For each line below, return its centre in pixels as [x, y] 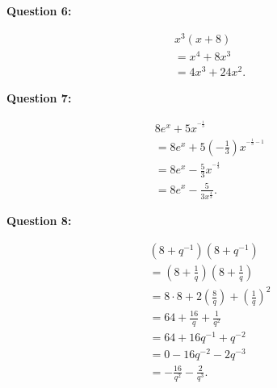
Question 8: [39, 221]
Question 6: [39, 10]
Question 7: [39, 97]
